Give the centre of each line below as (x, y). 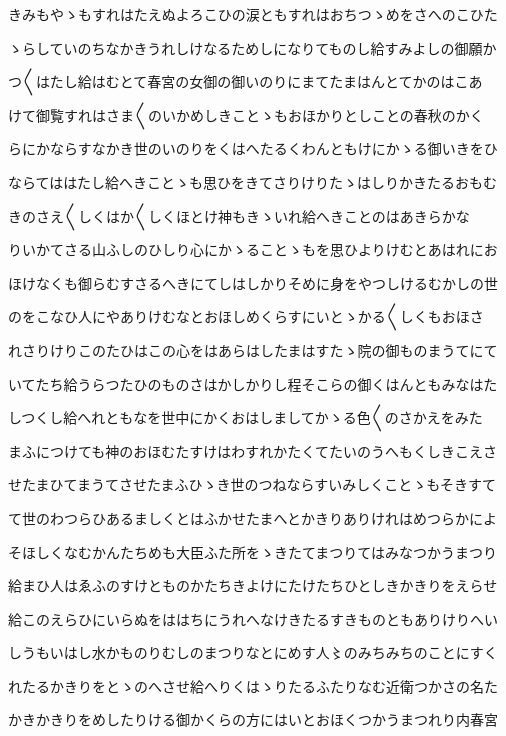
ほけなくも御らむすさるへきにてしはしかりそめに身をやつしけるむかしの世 (253, 282)
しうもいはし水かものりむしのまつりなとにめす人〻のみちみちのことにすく (253, 652)
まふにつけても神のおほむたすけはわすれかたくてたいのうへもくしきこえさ (252, 450)
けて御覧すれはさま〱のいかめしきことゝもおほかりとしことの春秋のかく (246, 114)
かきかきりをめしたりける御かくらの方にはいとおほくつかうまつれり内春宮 (253, 719)
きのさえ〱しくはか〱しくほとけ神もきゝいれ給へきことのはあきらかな (239, 215)
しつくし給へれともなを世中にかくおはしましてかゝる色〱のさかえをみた (245, 417)
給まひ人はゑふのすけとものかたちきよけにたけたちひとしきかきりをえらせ (253, 585)
